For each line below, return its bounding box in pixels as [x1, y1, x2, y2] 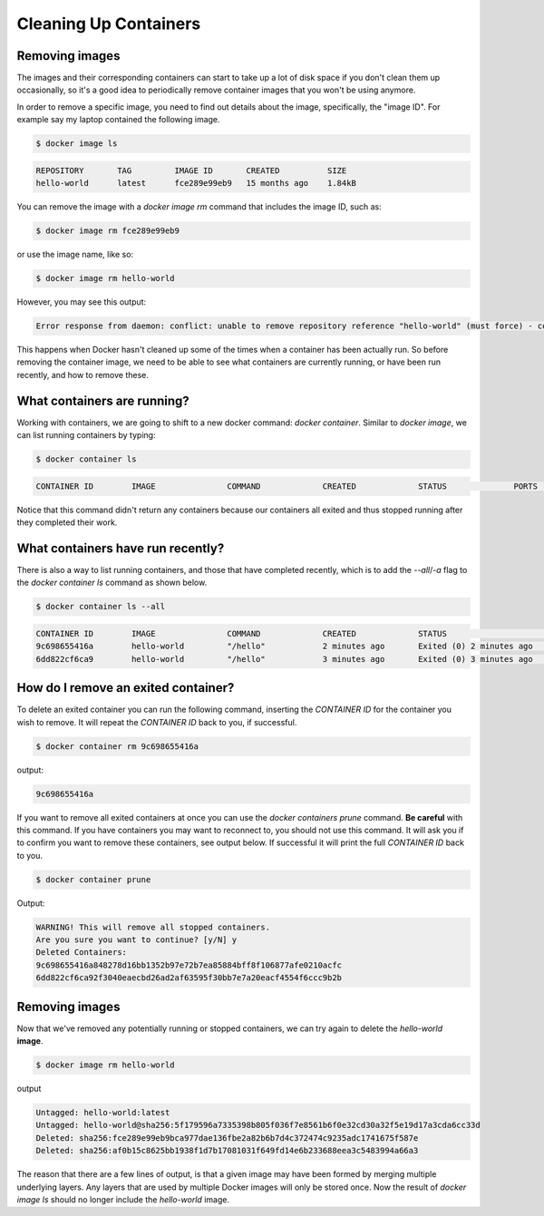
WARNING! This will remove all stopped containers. [35, 921, 271, 932]
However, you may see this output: [16, 297, 147, 307]
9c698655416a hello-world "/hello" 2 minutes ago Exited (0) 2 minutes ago [35, 641, 534, 652]
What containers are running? [16, 393, 189, 408]
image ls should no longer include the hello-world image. [16, 1194, 230, 1205]
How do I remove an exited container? [16, 680, 235, 696]
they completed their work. [16, 517, 118, 528]
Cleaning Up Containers [16, 14, 201, 34]
